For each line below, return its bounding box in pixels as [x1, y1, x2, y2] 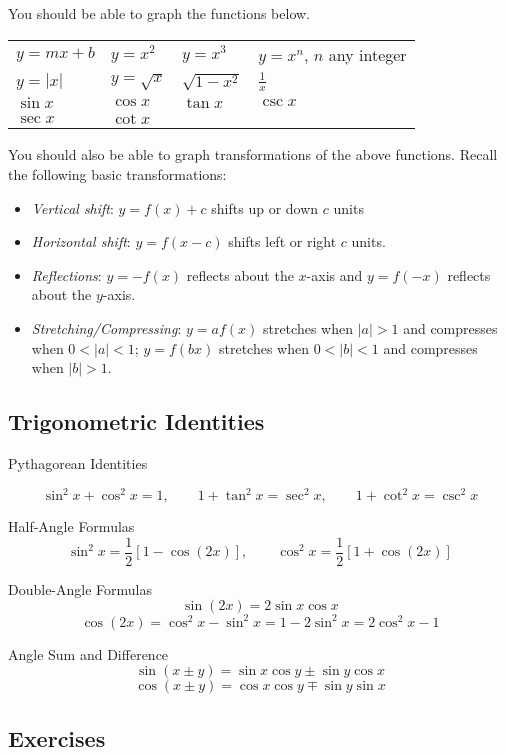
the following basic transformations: [8, 164, 227, 184]
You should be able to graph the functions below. [8, 3, 311, 23]
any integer [328, 42, 407, 66]
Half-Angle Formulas [8, 516, 135, 537]
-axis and [306, 264, 363, 285]
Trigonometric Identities [8, 406, 265, 437]
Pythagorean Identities [8, 452, 148, 473]
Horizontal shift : [31, 231, 131, 252]
